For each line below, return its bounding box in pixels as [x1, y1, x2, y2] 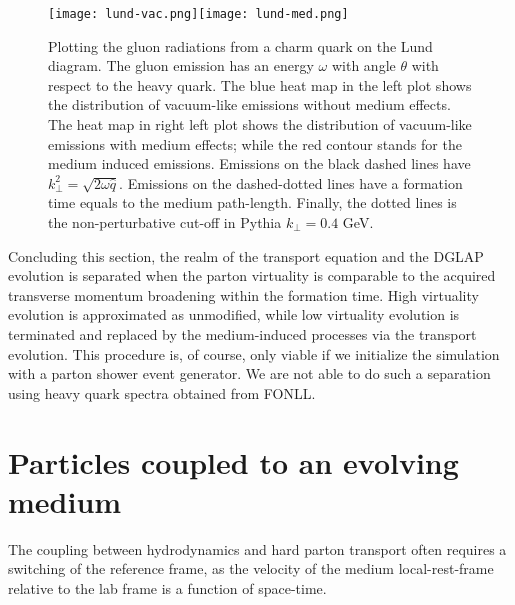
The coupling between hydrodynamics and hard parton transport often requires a [8, 538, 507, 559]
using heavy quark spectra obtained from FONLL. [8, 382, 316, 403]
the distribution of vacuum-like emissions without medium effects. [48, 94, 451, 115]
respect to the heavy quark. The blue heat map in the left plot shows [48, 74, 472, 95]
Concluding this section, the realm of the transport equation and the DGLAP [8, 245, 484, 266]
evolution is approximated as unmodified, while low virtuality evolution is [8, 304, 460, 325]
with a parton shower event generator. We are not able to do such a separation [8, 363, 491, 384]
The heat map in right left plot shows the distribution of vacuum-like [48, 114, 472, 135]
